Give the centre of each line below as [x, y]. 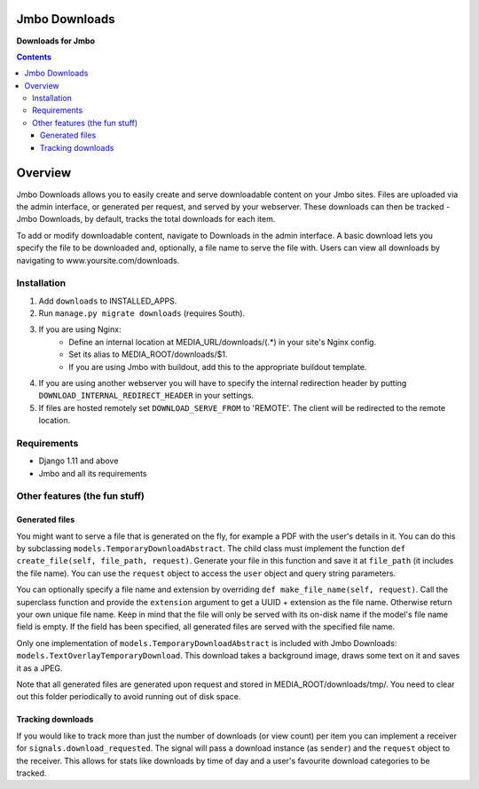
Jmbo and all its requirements [93, 473]
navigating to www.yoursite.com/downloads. [98, 260]
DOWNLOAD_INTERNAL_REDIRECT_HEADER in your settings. [146, 396]
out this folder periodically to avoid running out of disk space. [129, 697]
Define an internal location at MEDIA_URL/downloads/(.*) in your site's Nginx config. [223, 342]
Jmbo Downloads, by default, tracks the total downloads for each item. [146, 219]
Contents [34, 57]
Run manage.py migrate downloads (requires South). [142, 313]
